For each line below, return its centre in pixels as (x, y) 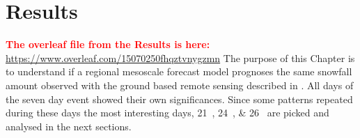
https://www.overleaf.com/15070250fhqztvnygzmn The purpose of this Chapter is (180, 58)
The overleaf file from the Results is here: (108, 44)
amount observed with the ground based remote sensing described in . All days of (180, 85)
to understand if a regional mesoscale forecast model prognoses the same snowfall (179, 71)
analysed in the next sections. (69, 126)
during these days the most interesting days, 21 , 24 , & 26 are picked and (167, 113)
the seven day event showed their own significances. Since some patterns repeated (179, 99)
